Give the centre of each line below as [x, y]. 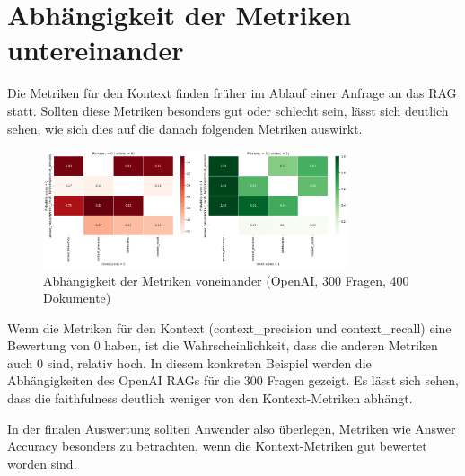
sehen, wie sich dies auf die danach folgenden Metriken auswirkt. [185, 128]
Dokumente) [77, 298]
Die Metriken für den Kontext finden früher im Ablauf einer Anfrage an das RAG [232, 93]
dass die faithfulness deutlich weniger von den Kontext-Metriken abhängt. [210, 398]
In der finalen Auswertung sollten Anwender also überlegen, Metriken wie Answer [232, 428]
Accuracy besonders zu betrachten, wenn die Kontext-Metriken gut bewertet [217, 446]
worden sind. [42, 463]
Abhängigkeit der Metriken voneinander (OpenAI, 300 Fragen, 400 [226, 280]
